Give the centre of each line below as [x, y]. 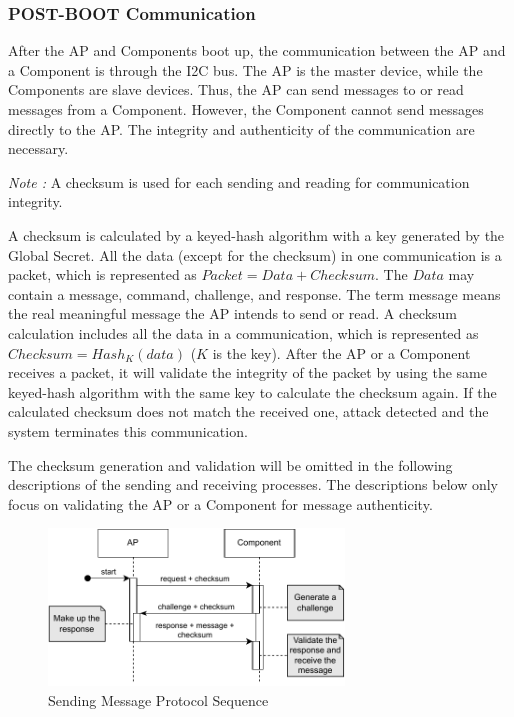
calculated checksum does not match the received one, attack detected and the [248, 411]
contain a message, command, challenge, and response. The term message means [254, 293]
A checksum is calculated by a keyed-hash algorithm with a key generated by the [256, 234]
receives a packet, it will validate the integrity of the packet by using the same [247, 372]
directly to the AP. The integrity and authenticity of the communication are [241, 128]
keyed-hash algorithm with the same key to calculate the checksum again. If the [252, 391]
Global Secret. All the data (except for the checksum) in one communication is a [255, 254]
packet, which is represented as [102, 274]
